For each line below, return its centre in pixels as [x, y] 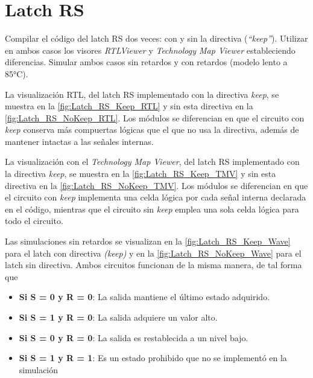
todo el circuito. [34, 221]
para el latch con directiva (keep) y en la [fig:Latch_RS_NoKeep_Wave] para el [153, 253]
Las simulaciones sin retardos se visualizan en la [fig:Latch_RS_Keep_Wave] [148, 241]
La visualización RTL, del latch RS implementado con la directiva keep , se [142, 94]
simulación [39, 369]
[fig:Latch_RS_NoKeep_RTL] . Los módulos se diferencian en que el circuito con [155, 117]
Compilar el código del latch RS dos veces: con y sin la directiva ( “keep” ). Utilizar [156, 38]
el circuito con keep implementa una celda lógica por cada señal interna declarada [156, 197]
